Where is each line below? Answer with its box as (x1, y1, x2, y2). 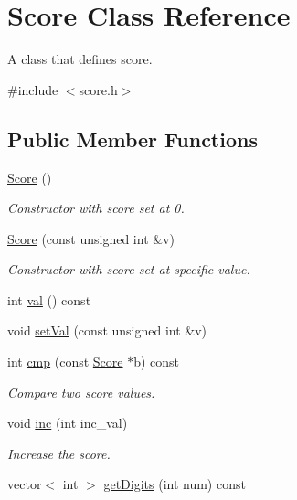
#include (7, 80, 58, 99)
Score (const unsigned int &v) (7, 229, 175, 248)
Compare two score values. (7, 382, 155, 401)
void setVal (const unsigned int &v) (7, 321, 207, 340)
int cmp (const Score (7, 352, 123, 371)
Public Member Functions (7, 124, 258, 153)
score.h (79, 80, 118, 99)
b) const (133, 352, 180, 371)
